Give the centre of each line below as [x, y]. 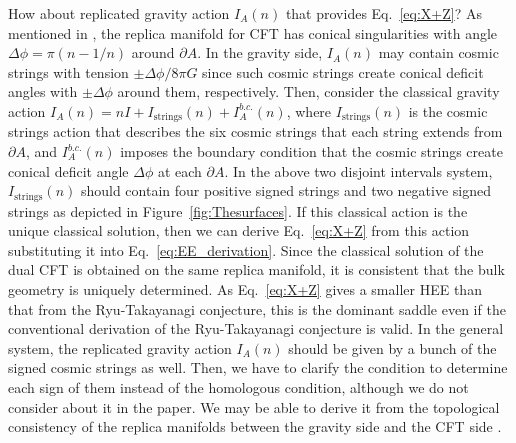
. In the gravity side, [260, 52]
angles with [43, 91]
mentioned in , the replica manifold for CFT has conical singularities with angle [253, 32]
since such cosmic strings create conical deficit [343, 71]
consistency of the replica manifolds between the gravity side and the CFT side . [255, 426]
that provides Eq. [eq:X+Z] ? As [383, 13]
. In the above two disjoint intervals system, [358, 170]
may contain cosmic [438, 52]
